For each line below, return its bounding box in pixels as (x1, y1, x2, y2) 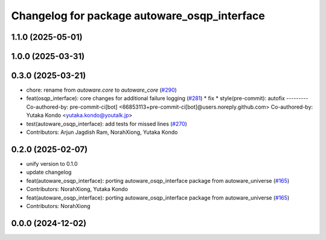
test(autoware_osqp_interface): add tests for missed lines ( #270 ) (26, 120, 187, 127)
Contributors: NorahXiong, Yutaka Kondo (26, 186, 128, 193)
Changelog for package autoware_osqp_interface (11, 9, 265, 22)
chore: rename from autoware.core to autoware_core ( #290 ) (26, 86, 177, 93)
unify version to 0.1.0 (26, 160, 78, 167)
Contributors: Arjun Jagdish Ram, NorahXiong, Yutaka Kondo (26, 128, 178, 136)
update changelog (26, 169, 72, 176)
